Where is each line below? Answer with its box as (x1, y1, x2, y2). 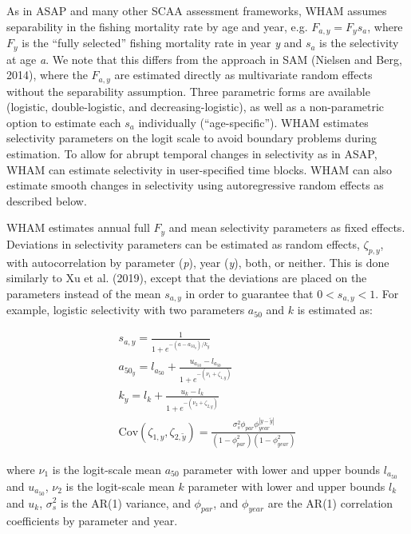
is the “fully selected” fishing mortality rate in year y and (22, 34, 302, 51)
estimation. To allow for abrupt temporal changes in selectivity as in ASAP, (6, 145, 377, 161)
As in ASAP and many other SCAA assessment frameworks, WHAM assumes (6, 2, 387, 18)
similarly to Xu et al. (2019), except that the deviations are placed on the (6, 269, 367, 286)
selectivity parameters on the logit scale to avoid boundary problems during (6, 130, 377, 146)
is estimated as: (297, 301, 373, 318)
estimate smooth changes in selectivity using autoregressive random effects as (6, 177, 384, 193)
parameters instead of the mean (6, 285, 161, 301)
